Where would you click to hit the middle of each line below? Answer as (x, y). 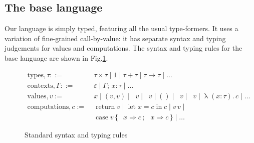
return (105, 107)
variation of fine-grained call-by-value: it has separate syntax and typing (115, 38)
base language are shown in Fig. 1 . (56, 57)
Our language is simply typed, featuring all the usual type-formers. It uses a (121, 28)
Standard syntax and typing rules (76, 134)
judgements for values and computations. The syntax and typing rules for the (123, 48)
